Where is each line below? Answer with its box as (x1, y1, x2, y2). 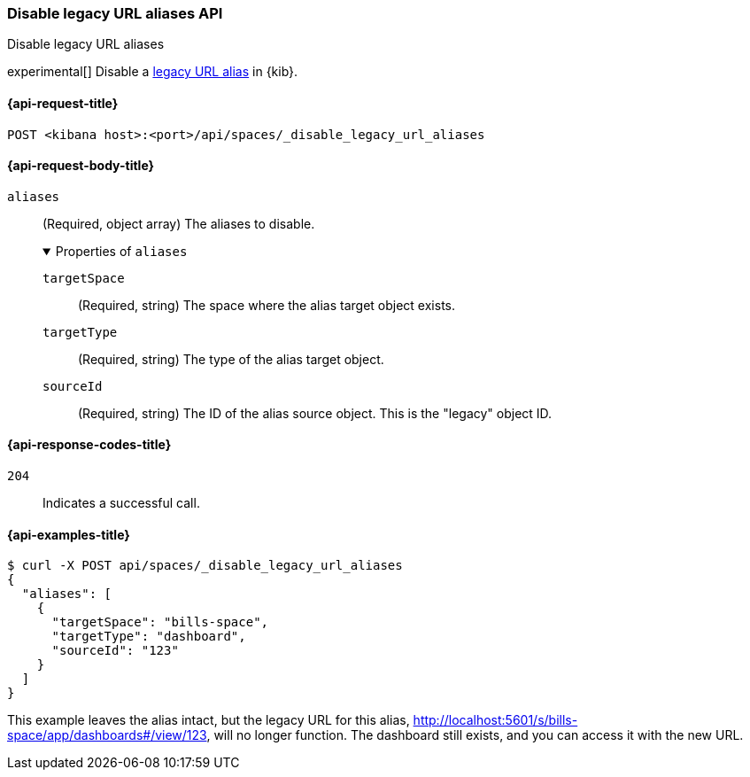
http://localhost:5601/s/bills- (413, 712, 578, 728)
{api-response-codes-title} (7, 437, 172, 453)
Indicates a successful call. (43, 495, 200, 511)
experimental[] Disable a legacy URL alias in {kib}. (7, 64, 298, 80)
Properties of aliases (55, 243, 188, 259)
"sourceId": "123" (51, 643, 179, 658)
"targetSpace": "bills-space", (51, 615, 269, 630)
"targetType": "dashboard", (51, 629, 246, 644)
